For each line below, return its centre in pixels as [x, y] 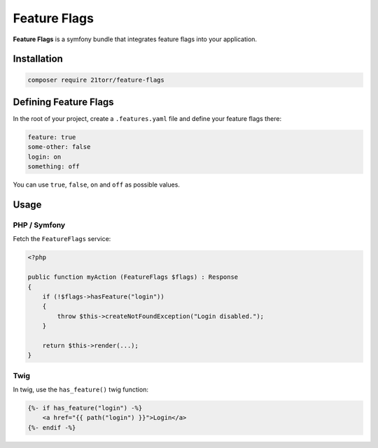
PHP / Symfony [39, 225]
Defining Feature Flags [64, 102]
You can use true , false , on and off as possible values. [96, 185]
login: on [44, 157]
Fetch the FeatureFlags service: [62, 239]
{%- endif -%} [52, 427]
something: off [54, 167]
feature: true [52, 137]
